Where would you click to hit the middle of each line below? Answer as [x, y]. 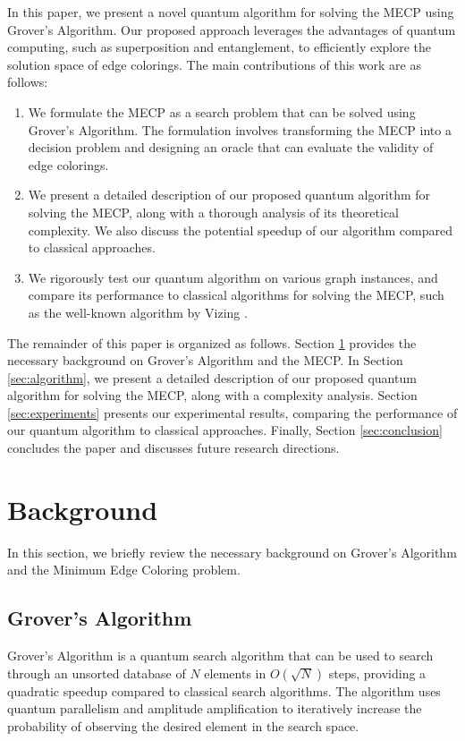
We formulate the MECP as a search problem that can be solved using [222, 111]
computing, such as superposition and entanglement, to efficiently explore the [220, 47]
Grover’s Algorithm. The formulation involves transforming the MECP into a [240, 129]
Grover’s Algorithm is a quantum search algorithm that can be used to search [220, 656]
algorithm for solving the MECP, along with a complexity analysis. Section [212, 395]
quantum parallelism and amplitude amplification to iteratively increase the [215, 708]
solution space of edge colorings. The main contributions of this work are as [214, 64]
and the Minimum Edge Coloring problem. [124, 570]
